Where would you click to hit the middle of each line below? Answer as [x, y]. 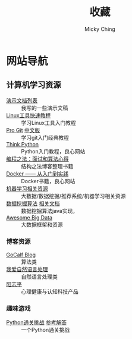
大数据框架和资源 [42, 224]
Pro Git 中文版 [23, 130]
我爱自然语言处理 [27, 269]
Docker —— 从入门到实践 [37, 174]
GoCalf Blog [21, 255]
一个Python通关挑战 [45, 330]
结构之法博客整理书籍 [47, 166]
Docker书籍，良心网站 [48, 181]
